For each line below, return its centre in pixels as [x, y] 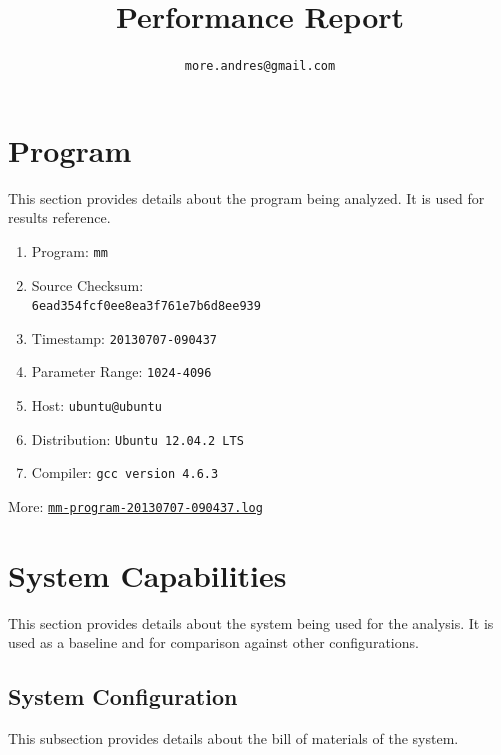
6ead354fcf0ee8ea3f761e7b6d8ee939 [146, 306]
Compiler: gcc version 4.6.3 [125, 472]
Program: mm [69, 250]
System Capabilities [147, 574]
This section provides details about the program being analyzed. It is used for [246, 197]
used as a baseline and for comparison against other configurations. [213, 642]
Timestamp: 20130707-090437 [124, 337]
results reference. [59, 217]
